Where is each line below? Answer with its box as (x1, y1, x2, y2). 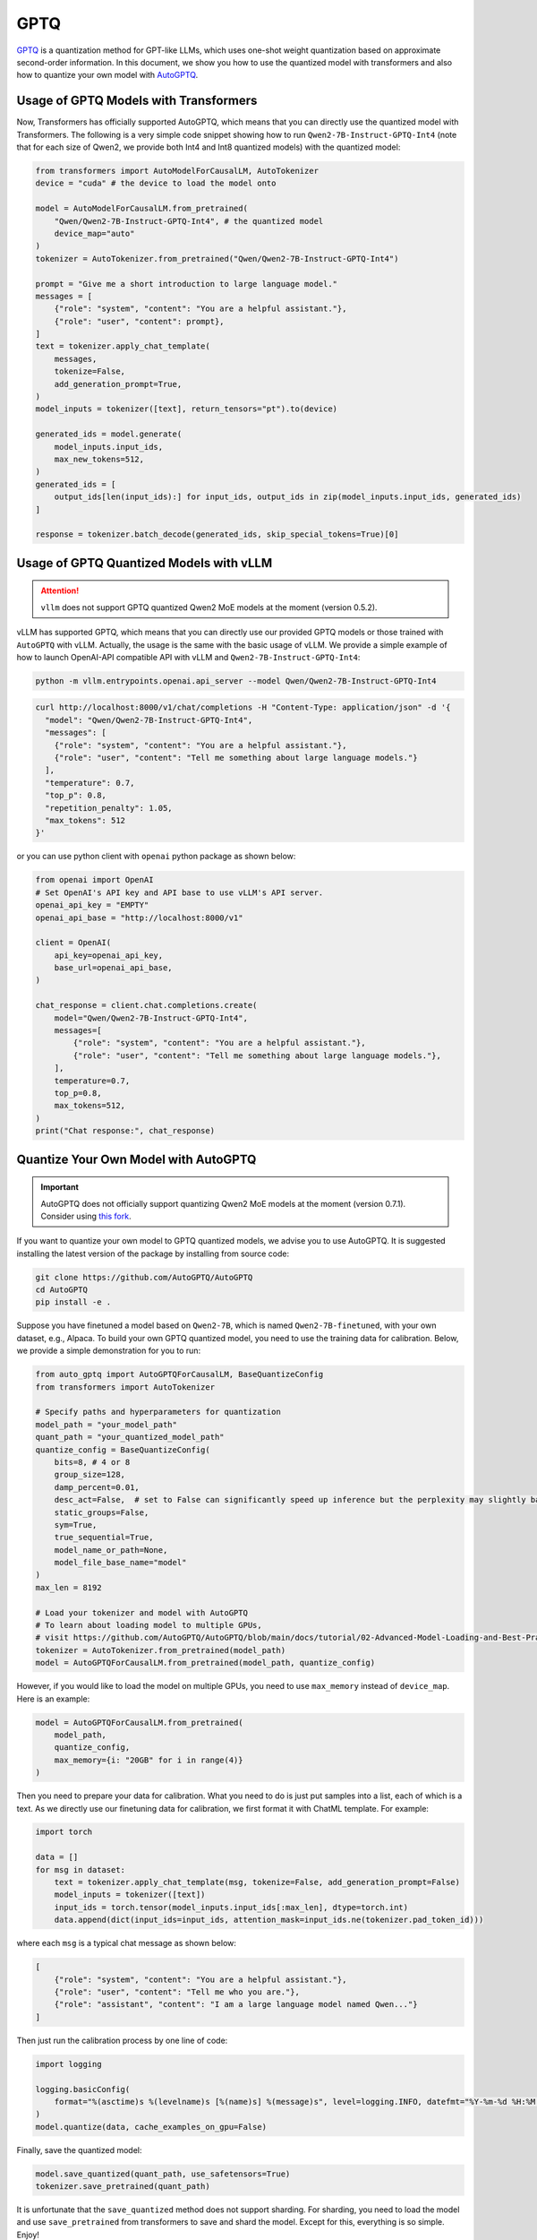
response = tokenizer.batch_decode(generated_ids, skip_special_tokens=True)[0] (35, 530, 399, 539)
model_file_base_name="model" (54, 1557, 187, 1568)
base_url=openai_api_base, (54, 963, 174, 973)
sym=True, (54, 1520, 98, 1529)
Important (40, 1182, 80, 1193)
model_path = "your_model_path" (35, 1419, 178, 1429)
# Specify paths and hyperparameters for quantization (35, 1407, 281, 1417)
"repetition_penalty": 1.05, (45, 803, 174, 813)
